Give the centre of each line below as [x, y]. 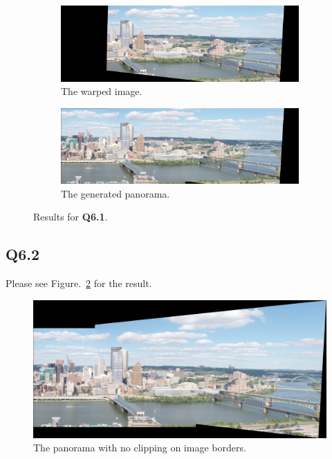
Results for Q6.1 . [71, 217]
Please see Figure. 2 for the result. [79, 283]
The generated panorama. [116, 193]
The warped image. [102, 91]
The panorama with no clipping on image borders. [140, 448]
